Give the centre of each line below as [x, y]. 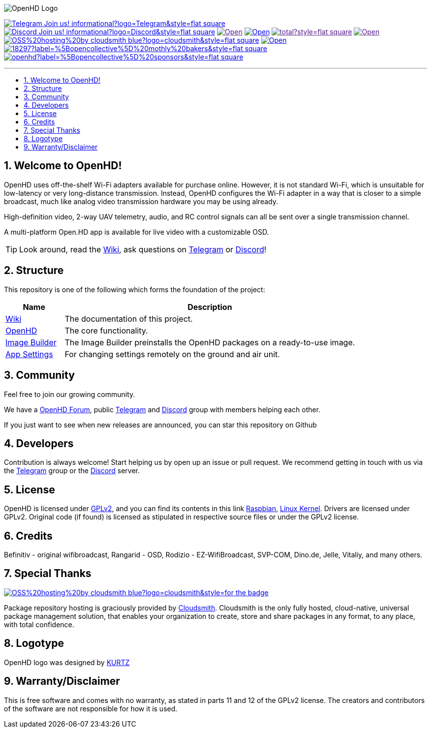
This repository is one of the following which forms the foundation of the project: [135, 289]
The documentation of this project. [129, 319]
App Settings [29, 354]
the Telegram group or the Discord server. [72, 471]
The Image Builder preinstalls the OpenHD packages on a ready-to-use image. [210, 342]
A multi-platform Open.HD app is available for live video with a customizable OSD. [137, 232]
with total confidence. [39, 624]
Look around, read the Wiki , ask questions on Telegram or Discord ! [143, 249]
